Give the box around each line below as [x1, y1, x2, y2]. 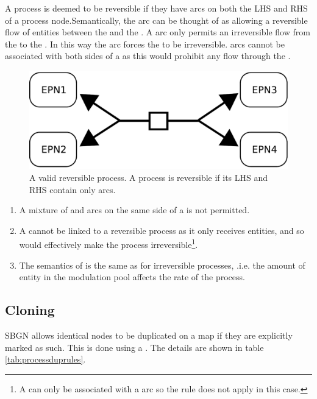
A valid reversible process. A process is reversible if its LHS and [29, 171, 268, 184]
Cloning [5, 300, 55, 319]
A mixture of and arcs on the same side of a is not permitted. [19, 203, 250, 216]
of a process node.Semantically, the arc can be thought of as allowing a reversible [5, 13, 308, 26]
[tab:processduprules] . [5, 353, 86, 365]
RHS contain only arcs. [29, 183, 116, 196]
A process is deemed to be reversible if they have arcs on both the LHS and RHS [5, 2, 308, 14]
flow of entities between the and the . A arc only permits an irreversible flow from [5, 26, 310, 38]
